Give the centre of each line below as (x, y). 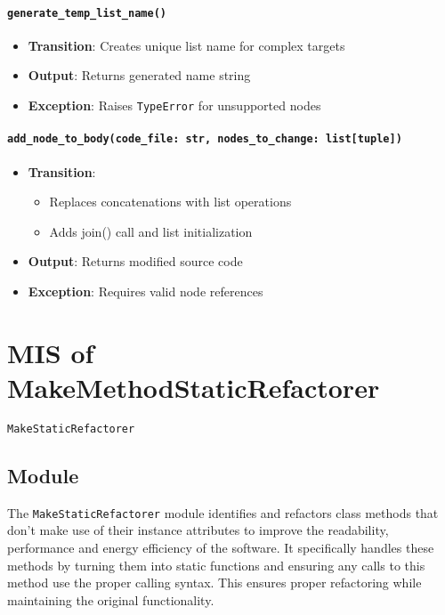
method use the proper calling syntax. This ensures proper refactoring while (214, 583)
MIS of (51, 352)
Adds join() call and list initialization (151, 231)
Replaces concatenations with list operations (170, 202)
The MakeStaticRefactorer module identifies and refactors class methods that (223, 512)
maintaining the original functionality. (111, 599)
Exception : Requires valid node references (146, 291)
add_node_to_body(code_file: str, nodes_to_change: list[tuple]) (205, 139)
